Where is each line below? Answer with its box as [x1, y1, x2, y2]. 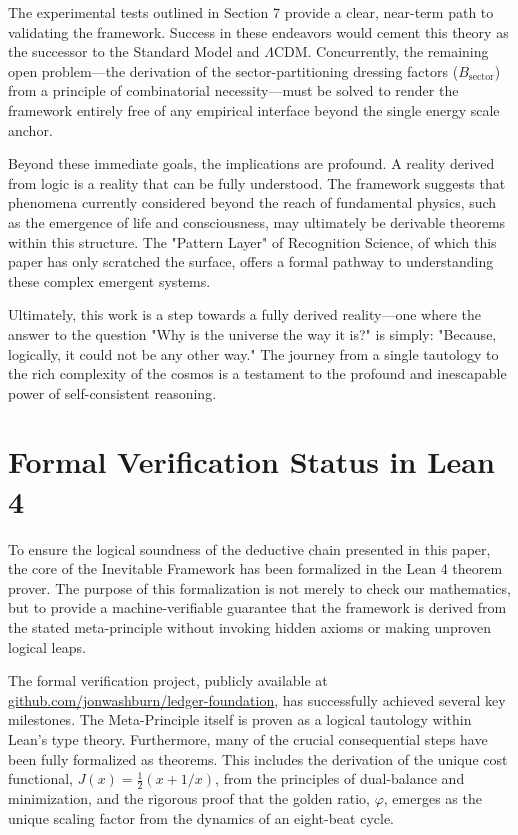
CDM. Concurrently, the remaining [273, 41, 489, 62]
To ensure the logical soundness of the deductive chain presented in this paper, [8, 538, 491, 559]
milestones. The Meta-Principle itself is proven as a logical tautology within [8, 709, 472, 730]
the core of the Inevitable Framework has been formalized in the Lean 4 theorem [8, 558, 503, 579]
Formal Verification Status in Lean [8, 441, 495, 482]
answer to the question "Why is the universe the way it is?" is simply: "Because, [8, 323, 497, 344]
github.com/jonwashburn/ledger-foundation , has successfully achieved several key [8, 689, 506, 710]
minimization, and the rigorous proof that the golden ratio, [8, 787, 370, 808]
